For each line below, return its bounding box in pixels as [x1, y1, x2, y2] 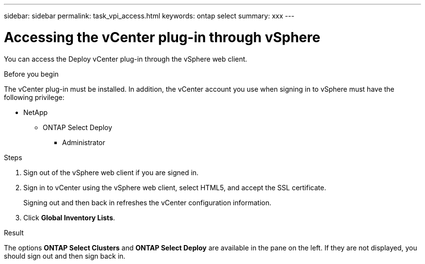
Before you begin [4, 69, 59, 78]
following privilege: [4, 93, 65, 101]
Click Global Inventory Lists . [23, 213, 115, 222]
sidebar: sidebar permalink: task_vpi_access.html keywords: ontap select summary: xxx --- [4, 12, 294, 20]
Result [4, 228, 24, 237]
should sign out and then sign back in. [4, 251, 126, 260]
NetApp [23, 108, 48, 116]
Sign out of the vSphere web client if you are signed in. [23, 168, 199, 177]
